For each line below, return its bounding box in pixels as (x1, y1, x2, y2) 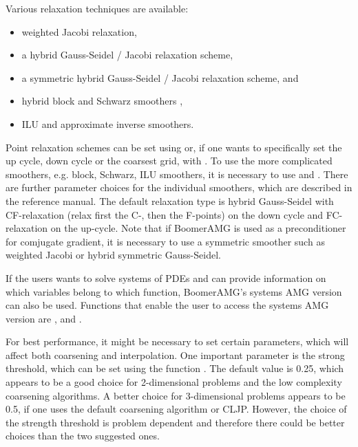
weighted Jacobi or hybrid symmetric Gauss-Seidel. (6, 248, 221, 262)
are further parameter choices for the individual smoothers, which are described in (6, 180, 352, 195)
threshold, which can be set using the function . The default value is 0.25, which (6, 361, 344, 375)
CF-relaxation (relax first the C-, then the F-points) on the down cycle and (6, 207, 324, 221)
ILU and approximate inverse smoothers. (21, 116, 194, 131)
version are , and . (6, 311, 82, 325)
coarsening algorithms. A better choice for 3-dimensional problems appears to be (6, 388, 346, 402)
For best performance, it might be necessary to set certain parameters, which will (6, 334, 349, 349)
